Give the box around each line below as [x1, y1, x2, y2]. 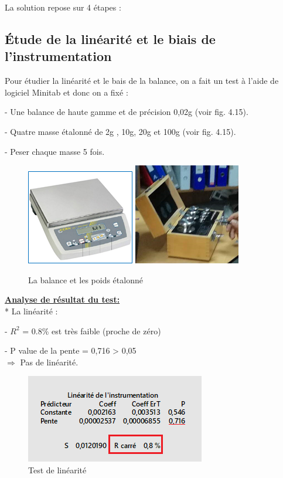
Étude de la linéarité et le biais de [5, 29, 216, 48]
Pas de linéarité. [20, 355, 79, 368]
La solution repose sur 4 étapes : [5, 1, 121, 13]
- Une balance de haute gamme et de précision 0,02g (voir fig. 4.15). [5, 106, 248, 118]
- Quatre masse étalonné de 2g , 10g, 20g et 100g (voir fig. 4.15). [5, 125, 236, 137]
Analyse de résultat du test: [5, 293, 120, 306]
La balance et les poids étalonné [28, 273, 143, 286]
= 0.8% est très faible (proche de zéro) [22, 324, 161, 337]
